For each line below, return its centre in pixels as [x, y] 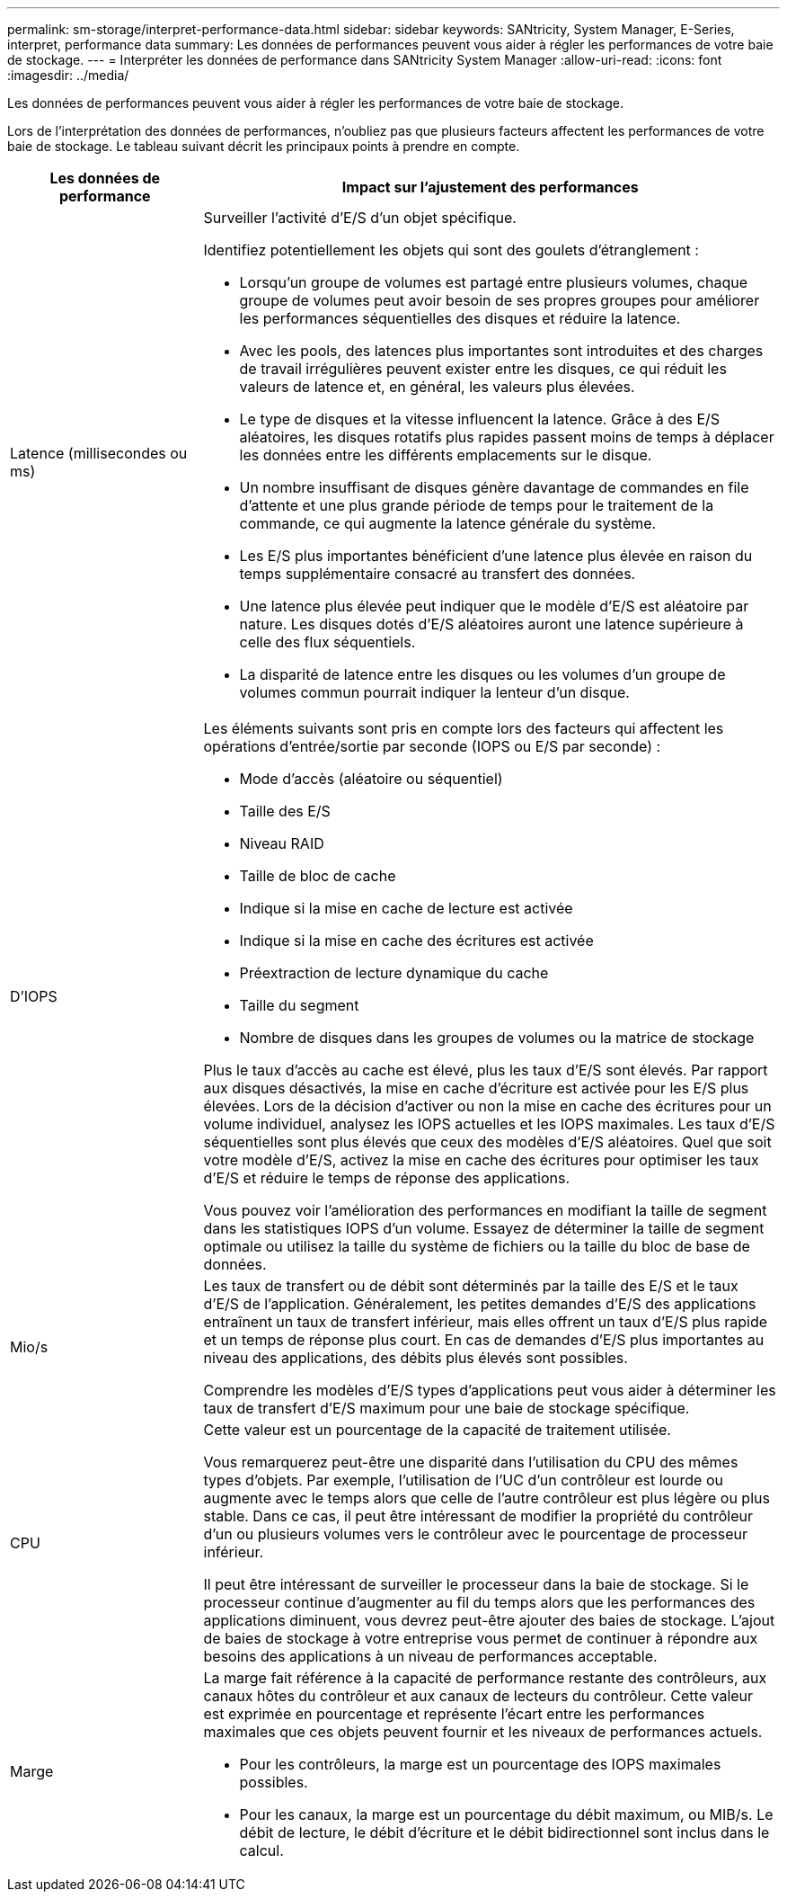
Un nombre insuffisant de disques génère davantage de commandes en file [494, 487]
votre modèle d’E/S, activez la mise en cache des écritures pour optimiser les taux [481, 1160]
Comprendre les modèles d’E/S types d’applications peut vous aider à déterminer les [490, 1390]
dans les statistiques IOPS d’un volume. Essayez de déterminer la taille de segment [484, 1228]
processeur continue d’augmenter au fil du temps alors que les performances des [479, 1602]
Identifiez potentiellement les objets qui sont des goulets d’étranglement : [451, 250]
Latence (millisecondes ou [99, 453]
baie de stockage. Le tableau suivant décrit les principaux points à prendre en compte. [264, 146]
